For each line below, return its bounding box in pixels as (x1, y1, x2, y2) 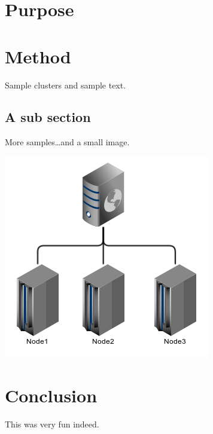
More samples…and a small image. (5, 136, 130, 148)
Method (5, 44, 71, 68)
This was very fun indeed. (5, 417, 99, 430)
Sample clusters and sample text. (5, 78, 126, 91)
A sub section (5, 108, 91, 126)
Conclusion (5, 383, 98, 407)
